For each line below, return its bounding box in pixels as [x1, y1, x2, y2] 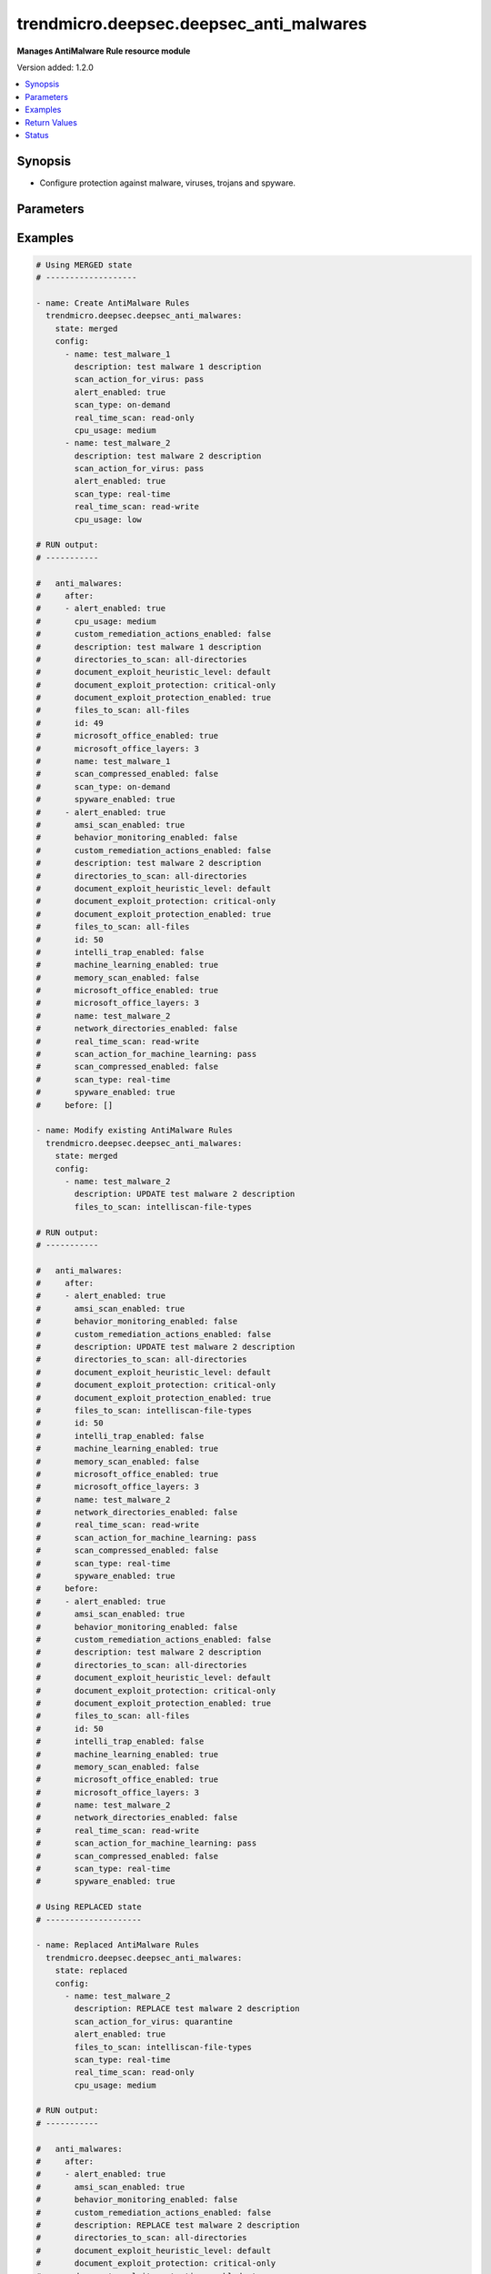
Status [25, 129, 49, 140]
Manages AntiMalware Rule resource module [16, 45, 191, 56]
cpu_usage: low [74, 514, 143, 525]
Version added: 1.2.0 [16, 62, 95, 73]
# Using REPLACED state [35, 1902, 143, 1912]
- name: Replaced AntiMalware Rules [35, 1940, 200, 1950]
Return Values [25, 116, 77, 127]
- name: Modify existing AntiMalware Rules [35, 1125, 234, 1136]
